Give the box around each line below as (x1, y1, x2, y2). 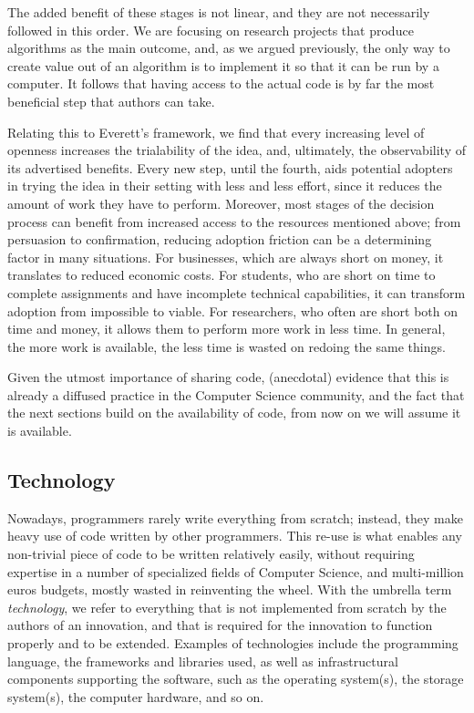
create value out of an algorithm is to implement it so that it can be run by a (7, 56, 439, 75)
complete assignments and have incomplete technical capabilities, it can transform (7, 283, 466, 302)
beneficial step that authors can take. (7, 91, 215, 110)
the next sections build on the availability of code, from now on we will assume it (7, 403, 461, 422)
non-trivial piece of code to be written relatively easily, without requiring (7, 544, 415, 563)
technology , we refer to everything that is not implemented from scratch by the (7, 597, 447, 616)
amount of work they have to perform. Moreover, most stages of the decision (7, 193, 435, 212)
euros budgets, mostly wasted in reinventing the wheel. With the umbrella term (7, 580, 452, 599)
